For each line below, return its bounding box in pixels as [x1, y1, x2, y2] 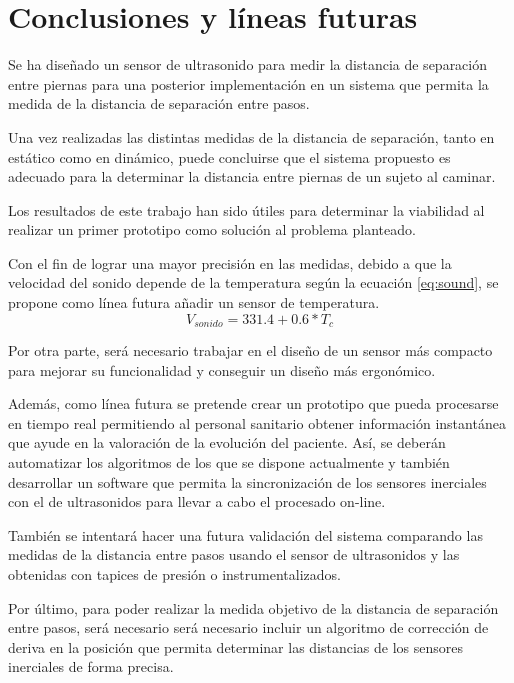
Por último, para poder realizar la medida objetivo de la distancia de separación [8, 597, 499, 618]
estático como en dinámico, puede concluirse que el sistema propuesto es [8, 146, 451, 167]
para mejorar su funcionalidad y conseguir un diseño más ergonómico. [8, 359, 436, 380]
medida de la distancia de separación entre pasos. [8, 93, 310, 114]
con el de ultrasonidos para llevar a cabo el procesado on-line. [8, 491, 386, 512]
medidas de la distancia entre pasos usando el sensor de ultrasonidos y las [8, 544, 460, 565]
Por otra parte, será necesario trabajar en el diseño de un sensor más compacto [8, 340, 493, 361]
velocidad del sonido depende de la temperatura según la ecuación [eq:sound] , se [8, 272, 499, 293]
